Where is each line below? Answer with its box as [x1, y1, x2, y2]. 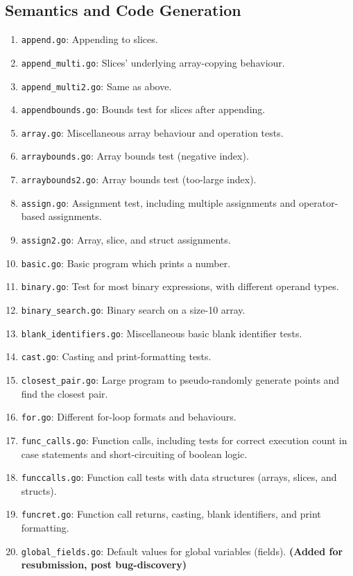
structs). [21, 483, 57, 498]
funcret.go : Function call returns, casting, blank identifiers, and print [21, 507, 321, 521]
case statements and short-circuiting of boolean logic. [21, 446, 248, 461]
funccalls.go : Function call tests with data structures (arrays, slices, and [21, 470, 337, 484]
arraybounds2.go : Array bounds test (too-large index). [21, 172, 257, 187]
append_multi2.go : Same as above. [21, 78, 172, 93]
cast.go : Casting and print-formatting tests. [21, 349, 212, 364]
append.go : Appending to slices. [21, 32, 158, 46]
